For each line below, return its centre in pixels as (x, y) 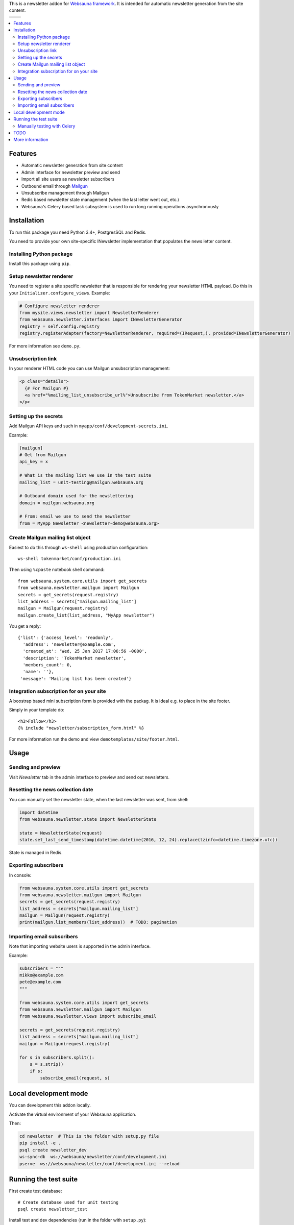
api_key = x (34, 462)
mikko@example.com (41, 975)
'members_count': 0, (48, 665)
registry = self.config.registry (60, 326)
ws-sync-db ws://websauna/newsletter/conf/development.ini (93, 1157)
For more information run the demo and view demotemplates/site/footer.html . (94, 739)
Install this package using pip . (40, 264)
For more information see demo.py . (45, 346)
